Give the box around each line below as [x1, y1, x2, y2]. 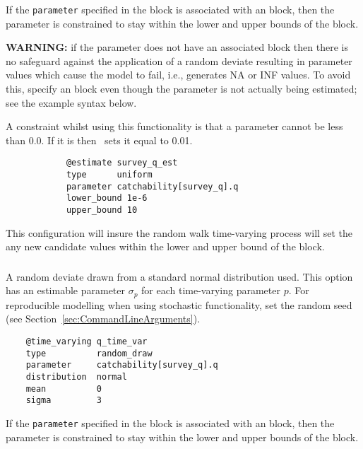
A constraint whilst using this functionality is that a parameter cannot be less [6, 119, 343, 134]
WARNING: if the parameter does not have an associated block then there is [6, 40, 348, 54]
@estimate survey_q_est [66, 158, 178, 168]
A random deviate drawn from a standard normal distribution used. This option [6, 269, 353, 284]
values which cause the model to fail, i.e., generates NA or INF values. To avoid [6, 67, 351, 82]
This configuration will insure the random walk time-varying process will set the [6, 225, 352, 240]
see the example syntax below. [6, 95, 137, 110]
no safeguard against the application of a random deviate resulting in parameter [6, 53, 352, 68]
